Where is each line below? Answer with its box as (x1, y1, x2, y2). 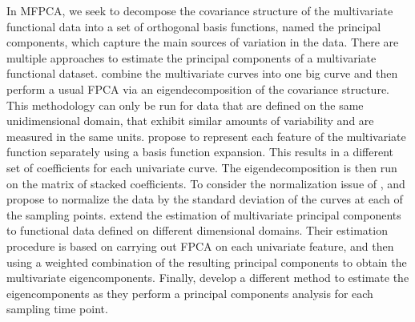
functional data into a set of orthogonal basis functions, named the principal (6, 18, 381, 34)
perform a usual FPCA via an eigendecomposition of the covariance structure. (6, 80, 389, 97)
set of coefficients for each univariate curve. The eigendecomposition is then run (6, 159, 397, 175)
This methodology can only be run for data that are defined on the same (6, 96, 364, 113)
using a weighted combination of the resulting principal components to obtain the (6, 253, 407, 270)
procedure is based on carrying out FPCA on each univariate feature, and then (6, 237, 394, 254)
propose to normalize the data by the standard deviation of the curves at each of (6, 191, 403, 207)
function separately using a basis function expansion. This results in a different (6, 143, 393, 160)
